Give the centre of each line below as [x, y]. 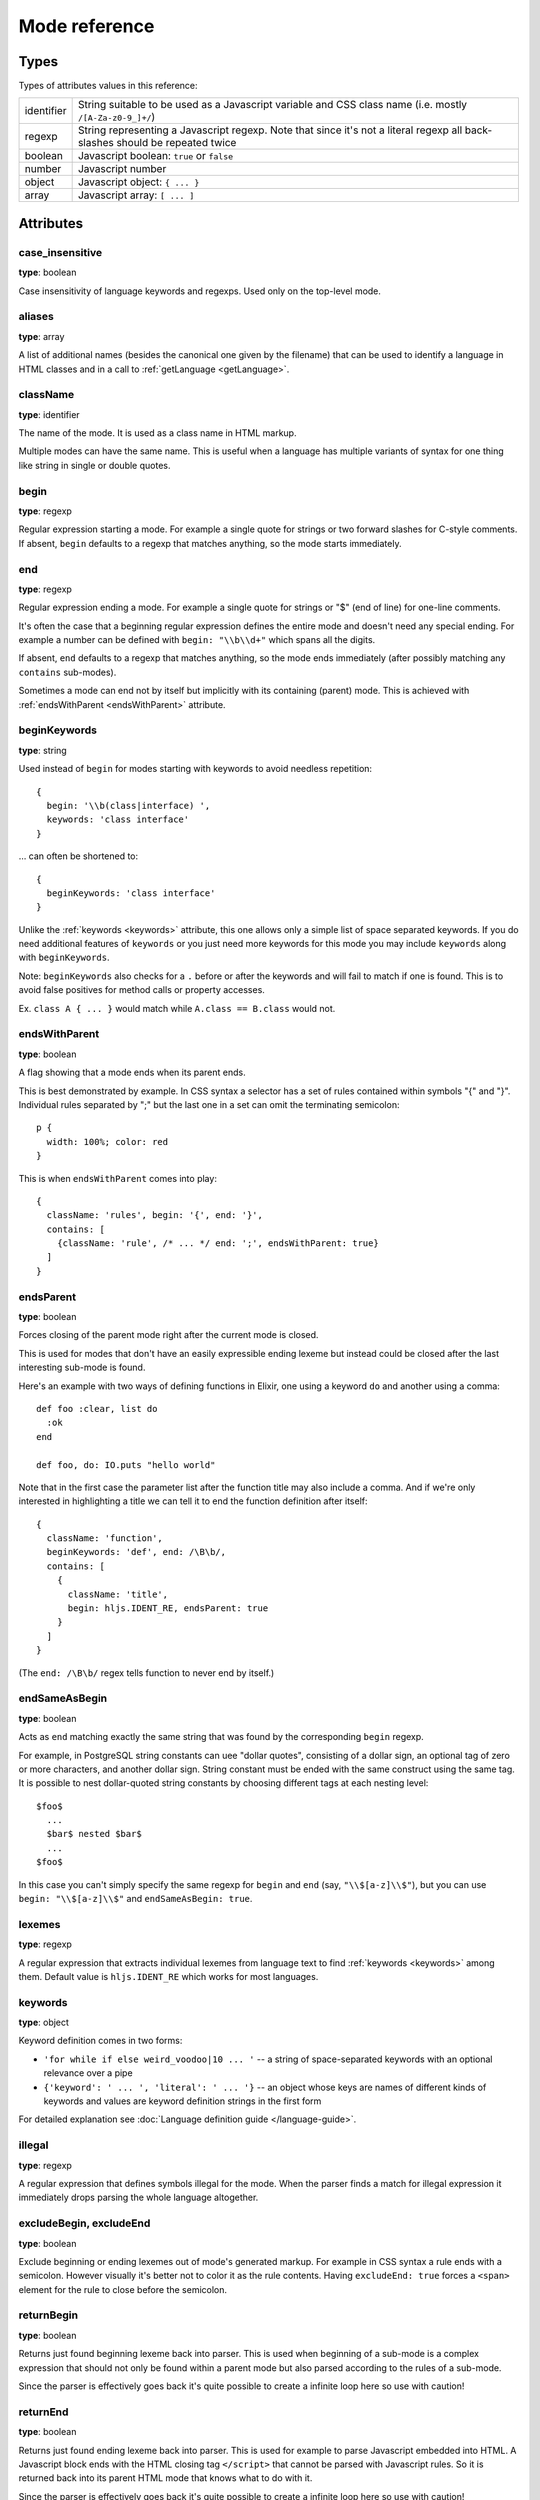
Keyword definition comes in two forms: [100, 2041]
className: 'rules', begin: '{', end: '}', [155, 1215]
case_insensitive [60, 252]
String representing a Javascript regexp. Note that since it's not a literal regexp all [270, 130]
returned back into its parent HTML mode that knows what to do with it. [165, 2478]
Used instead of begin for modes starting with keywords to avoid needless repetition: [195, 769]
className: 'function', [105, 1538]
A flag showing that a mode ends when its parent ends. [132, 1072]
